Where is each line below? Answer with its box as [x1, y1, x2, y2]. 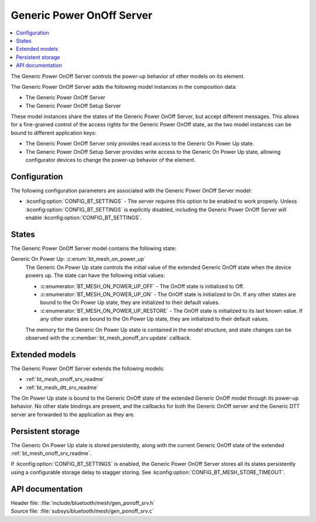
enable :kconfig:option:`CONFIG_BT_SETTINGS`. [25, 214, 142, 222]
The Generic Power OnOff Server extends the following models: [11, 365, 165, 372]
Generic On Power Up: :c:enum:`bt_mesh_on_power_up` [11, 255, 146, 262]
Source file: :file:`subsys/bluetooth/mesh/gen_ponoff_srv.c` [11, 507, 154, 514]
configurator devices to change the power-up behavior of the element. [25, 157, 196, 164]
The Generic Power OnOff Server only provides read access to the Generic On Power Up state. [25, 140, 255, 147]
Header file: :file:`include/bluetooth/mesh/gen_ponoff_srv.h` [11, 499, 155, 506]
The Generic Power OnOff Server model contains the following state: [11, 245, 177, 251]
